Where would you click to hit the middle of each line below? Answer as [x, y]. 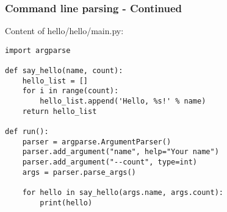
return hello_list [59, 111]
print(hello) [66, 203]
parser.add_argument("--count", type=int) [110, 162]
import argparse [38, 50]
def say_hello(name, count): [64, 71]
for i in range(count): [70, 91]
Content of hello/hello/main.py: [64, 31]
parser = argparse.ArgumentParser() [97, 142]
